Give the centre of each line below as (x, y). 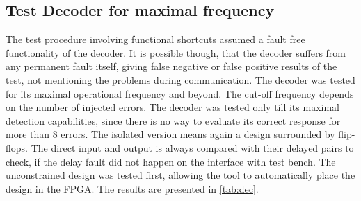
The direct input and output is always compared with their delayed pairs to (192, 147)
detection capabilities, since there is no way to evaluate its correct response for (173, 120)
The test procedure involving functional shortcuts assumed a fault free (155, 39)
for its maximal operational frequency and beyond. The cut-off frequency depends (180, 93)
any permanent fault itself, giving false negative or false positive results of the (171, 66)
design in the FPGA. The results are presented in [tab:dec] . (132, 188)
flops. (17, 147)
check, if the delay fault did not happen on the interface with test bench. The (171, 161)
